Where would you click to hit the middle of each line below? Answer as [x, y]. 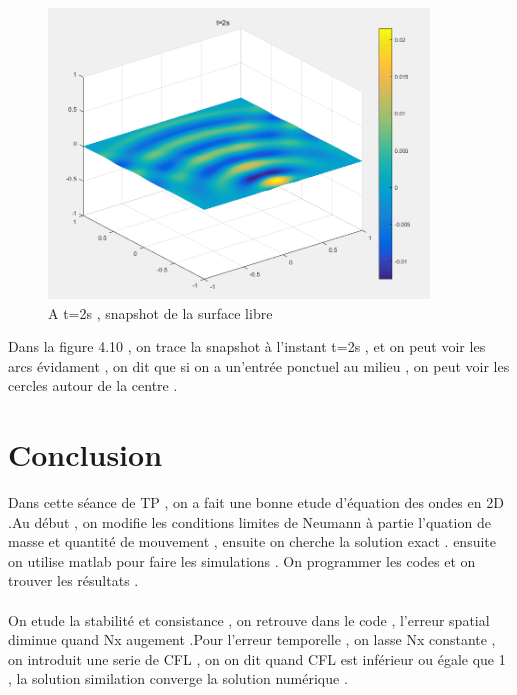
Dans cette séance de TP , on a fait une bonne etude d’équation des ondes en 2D [256, 502]
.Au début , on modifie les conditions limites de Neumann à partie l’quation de [249, 521]
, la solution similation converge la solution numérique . [178, 678]
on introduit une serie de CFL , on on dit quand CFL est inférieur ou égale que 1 [257, 658]
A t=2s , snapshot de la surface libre [160, 312]
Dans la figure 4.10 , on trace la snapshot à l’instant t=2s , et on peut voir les [247, 346]
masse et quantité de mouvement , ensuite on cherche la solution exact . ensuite [252, 541]
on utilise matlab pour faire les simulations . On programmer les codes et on [242, 560]
